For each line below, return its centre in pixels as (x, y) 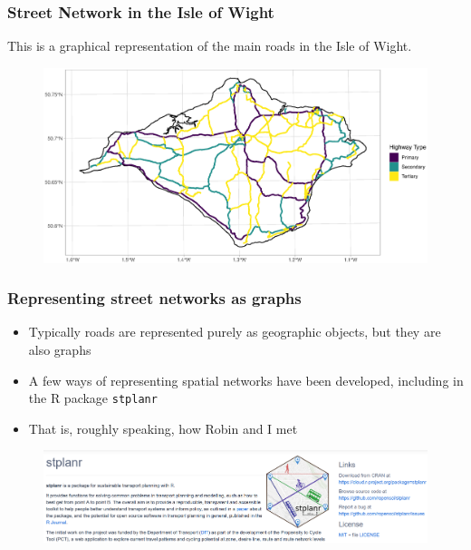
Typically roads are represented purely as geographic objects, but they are (235, 332)
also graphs (60, 349)
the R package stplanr (93, 398)
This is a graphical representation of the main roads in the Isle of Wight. (210, 46)
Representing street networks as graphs (154, 298)
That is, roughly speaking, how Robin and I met (163, 428)
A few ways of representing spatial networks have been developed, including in (246, 380)
